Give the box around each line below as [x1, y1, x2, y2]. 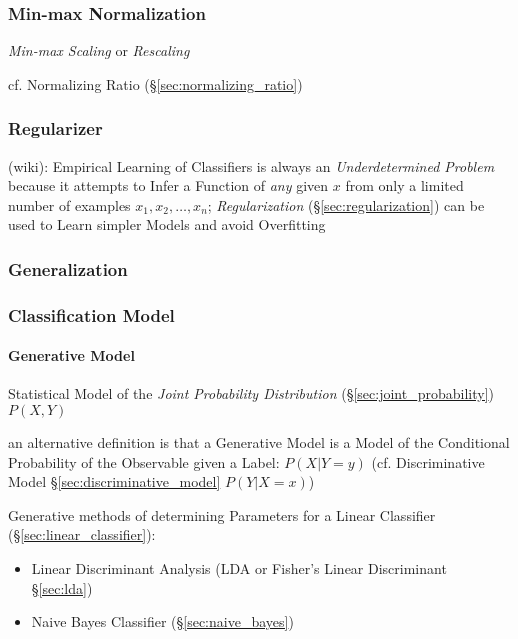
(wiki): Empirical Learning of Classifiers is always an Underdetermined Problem [8, 155, 495, 176]
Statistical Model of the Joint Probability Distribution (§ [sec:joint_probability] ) [8, 383, 494, 404]
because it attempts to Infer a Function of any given [8, 175, 329, 196]
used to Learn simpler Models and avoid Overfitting [8, 214, 326, 235]
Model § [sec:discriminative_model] [8, 471, 221, 492]
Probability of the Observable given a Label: [8, 451, 280, 472]
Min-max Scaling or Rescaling [8, 40, 190, 61]
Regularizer [8, 116, 103, 141]
